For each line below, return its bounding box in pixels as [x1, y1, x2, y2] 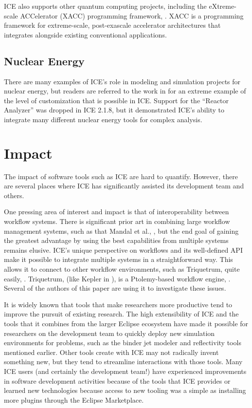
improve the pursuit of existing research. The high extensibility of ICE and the [4, 309, 239, 319]
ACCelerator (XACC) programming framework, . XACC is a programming [20, 10, 244, 20]
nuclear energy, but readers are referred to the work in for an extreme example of [4, 86, 246, 96]
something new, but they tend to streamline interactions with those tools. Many [4, 356, 243, 367]
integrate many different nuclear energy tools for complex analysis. [4, 114, 202, 124]
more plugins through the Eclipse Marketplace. [4, 394, 144, 405]
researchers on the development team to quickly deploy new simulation [4, 328, 215, 338]
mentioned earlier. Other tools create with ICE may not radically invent [4, 347, 219, 357]
